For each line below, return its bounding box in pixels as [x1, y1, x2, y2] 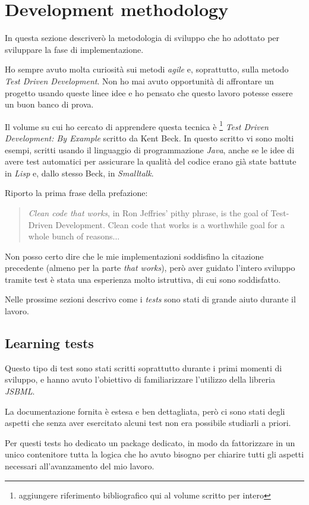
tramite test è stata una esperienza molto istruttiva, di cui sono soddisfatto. [5, 273, 281, 285]
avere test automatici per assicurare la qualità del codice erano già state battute [5, 155, 297, 168]
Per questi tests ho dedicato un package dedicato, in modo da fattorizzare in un [5, 436, 295, 449]
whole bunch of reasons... [28, 230, 120, 242]
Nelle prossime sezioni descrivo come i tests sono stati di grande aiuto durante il [5, 293, 296, 305]
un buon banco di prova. [5, 98, 94, 111]
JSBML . [5, 385, 35, 397]
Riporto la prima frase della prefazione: [5, 187, 148, 199]
